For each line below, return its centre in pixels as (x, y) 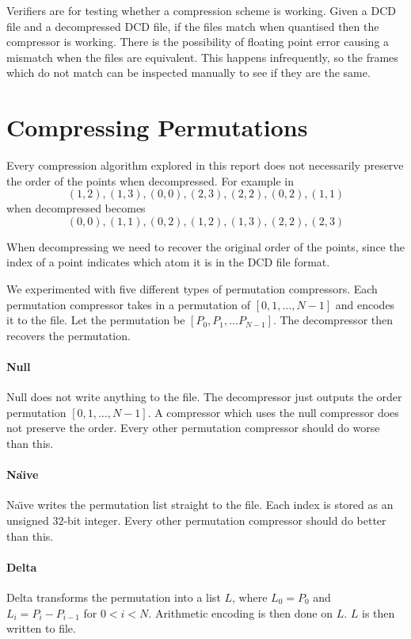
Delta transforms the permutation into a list (114, 597)
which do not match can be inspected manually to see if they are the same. (188, 73)
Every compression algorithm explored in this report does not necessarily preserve (205, 165)
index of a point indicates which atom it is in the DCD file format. (168, 262)
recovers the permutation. (68, 335)
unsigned (28, 520)
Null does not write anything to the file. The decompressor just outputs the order (204, 397)
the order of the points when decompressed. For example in (150, 180)
